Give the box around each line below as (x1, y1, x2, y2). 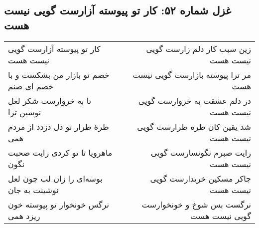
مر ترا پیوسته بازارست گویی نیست (132, 68, 251, 80)
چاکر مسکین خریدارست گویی (150, 172, 251, 184)
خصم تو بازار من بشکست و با (8, 68, 110, 80)
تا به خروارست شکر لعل (8, 94, 92, 106)
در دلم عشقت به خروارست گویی (138, 94, 251, 106)
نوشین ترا (8, 106, 41, 118)
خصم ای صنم (8, 80, 54, 92)
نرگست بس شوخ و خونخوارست (141, 198, 251, 210)
